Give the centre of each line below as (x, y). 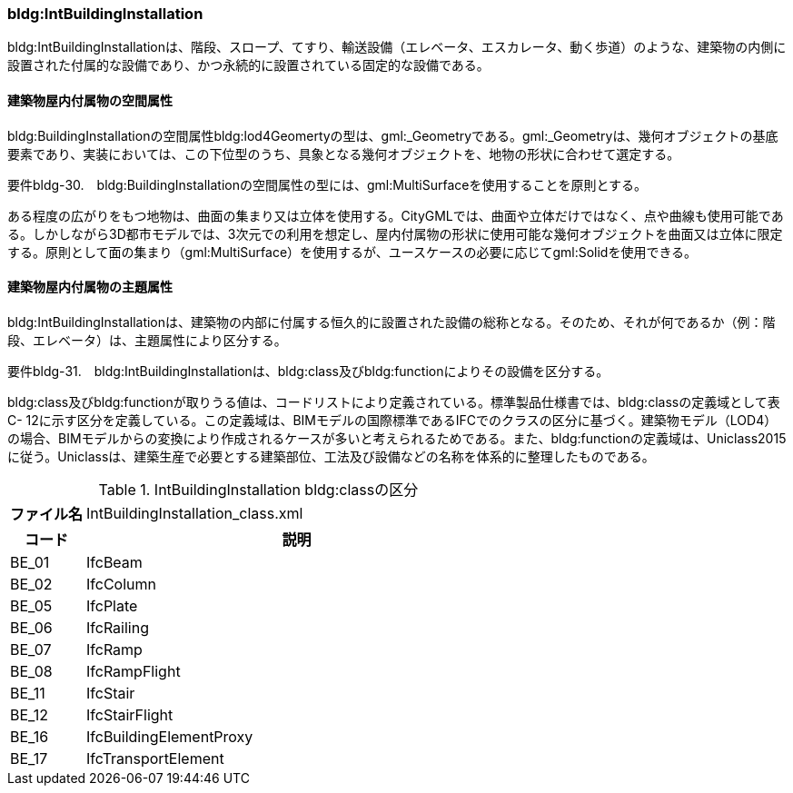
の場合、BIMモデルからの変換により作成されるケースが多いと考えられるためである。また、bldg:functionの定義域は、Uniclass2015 (397, 438)
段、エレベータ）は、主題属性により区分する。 (147, 340)
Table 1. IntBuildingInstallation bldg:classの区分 (258, 489)
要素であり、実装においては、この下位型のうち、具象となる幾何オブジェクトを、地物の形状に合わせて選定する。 (344, 154)
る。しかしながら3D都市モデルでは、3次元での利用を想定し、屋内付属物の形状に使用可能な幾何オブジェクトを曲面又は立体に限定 (395, 233)
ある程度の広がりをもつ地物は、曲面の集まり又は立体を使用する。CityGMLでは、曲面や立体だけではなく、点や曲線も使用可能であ (396, 215)
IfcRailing (118, 627)
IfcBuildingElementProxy (170, 736)
